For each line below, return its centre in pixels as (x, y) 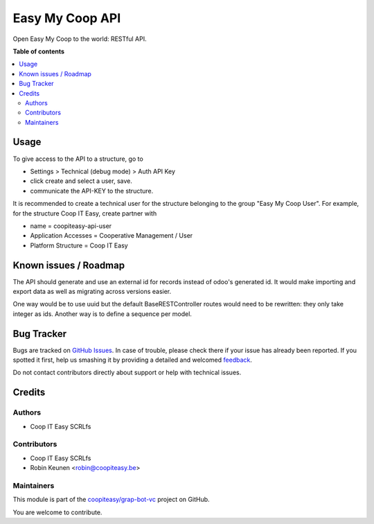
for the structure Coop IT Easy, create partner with (85, 213)
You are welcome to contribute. (57, 512)
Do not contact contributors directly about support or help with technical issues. (127, 373)
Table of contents (39, 51)
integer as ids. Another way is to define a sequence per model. (102, 314)
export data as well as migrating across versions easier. (92, 291)
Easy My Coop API (67, 18)
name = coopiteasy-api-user (71, 226)
